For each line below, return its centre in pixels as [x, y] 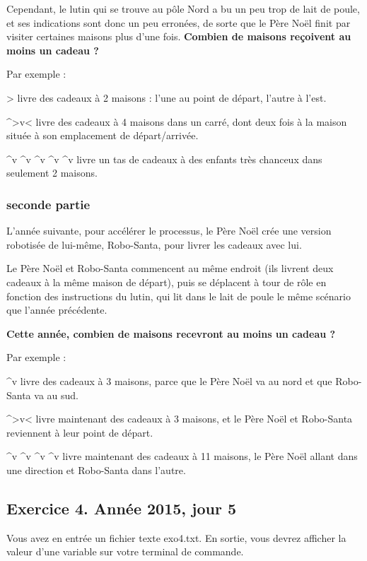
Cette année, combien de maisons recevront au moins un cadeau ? [171, 333]
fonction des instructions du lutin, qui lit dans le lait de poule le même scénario [179, 296]
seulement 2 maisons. [52, 173]
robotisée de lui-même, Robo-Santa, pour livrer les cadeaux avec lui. [154, 244]
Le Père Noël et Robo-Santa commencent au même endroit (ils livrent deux [170, 268]
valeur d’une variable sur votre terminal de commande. [125, 551]
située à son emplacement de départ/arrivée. [103, 135]
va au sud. [56, 395]
